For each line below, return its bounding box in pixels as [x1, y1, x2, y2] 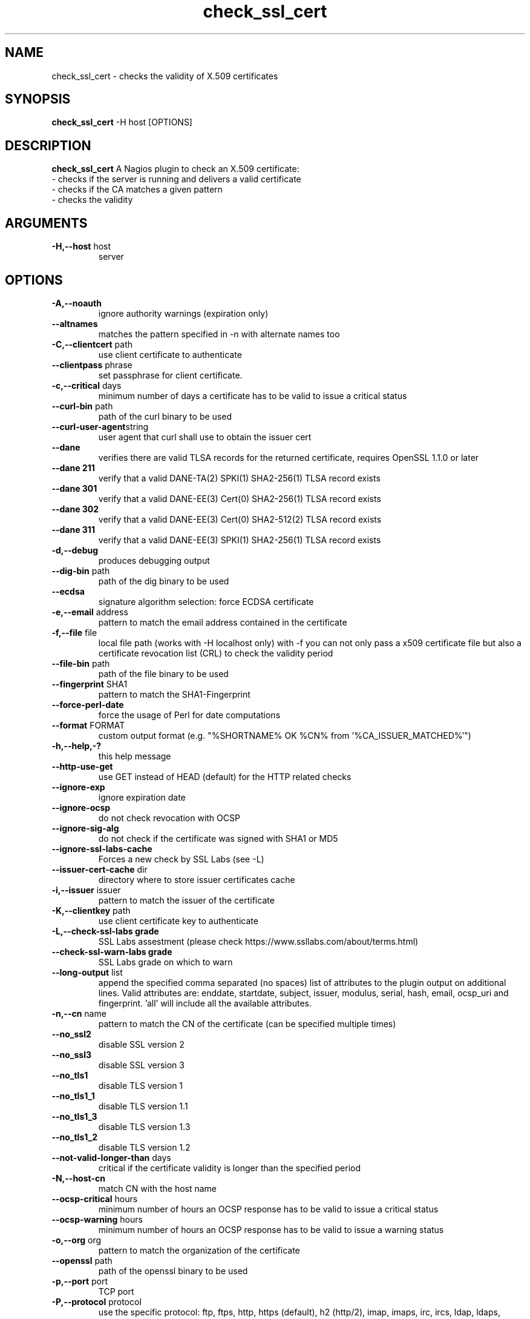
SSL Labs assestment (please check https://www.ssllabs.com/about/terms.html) [98, 936, 419, 947]
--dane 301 [51, 483, 97, 494]
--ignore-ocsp [51, 802, 111, 813]
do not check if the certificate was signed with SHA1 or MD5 [98, 833, 338, 844]
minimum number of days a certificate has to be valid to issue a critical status [98, 390, 407, 401]
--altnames [51, 318, 98, 329]
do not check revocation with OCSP [98, 812, 240, 823]
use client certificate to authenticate [98, 349, 242, 360]
